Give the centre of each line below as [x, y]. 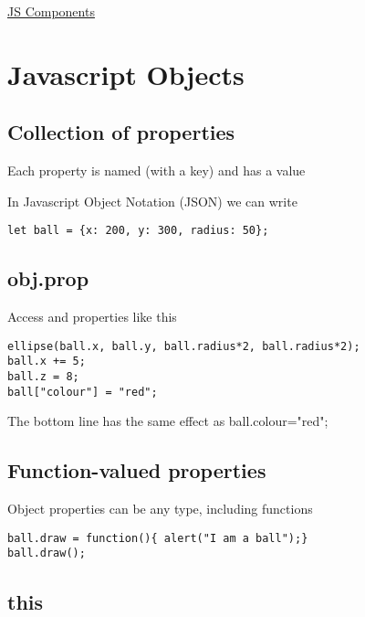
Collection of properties [121, 132]
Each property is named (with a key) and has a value [156, 170]
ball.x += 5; [47, 362]
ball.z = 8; [43, 377]
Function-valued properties [137, 470]
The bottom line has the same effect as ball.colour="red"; [168, 421]
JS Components [51, 11]
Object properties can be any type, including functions [160, 509]
